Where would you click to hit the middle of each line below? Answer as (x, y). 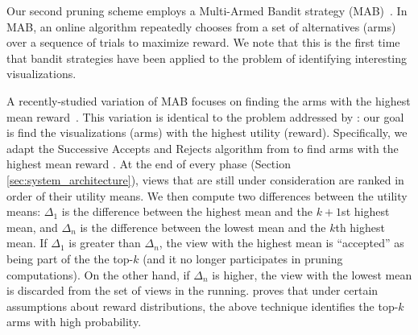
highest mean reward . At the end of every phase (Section (149, 164)
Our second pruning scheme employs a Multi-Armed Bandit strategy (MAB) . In (207, 10)
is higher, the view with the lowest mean (312, 274)
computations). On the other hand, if (98, 274)
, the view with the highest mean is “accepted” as (281, 243)
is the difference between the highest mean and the (187, 211)
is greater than (105, 243)
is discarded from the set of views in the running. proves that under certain (192, 290)
